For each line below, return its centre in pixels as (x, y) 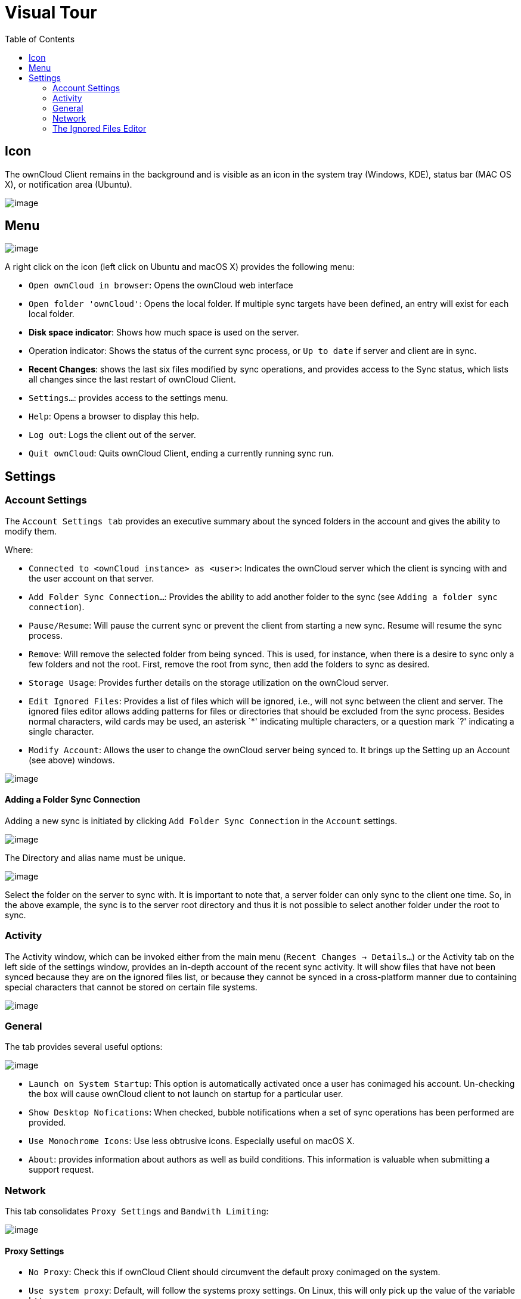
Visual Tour (51, 13)
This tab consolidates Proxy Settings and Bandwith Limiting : (137, 1211)
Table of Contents (40, 39)
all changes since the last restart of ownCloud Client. (132, 380)
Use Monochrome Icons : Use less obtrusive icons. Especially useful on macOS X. (192, 1141)
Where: (19, 549)
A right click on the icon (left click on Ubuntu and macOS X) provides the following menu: (180, 267)
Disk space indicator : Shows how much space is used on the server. (164, 332)
